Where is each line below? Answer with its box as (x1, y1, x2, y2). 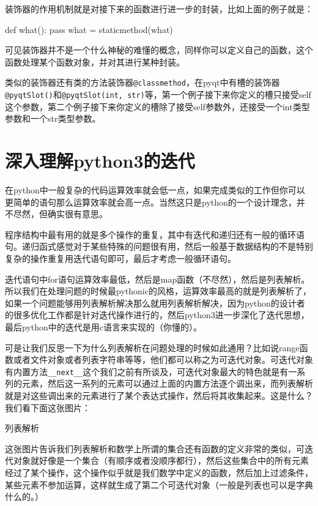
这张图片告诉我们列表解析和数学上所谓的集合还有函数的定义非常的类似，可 (5, 442, 305, 455)
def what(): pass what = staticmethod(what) (5, 23, 173, 35)
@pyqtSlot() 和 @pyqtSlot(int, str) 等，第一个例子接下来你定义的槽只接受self (5, 88, 311, 101)
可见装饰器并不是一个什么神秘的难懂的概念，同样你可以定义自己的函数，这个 (5, 43, 313, 56)
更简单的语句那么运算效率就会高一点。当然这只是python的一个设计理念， (5, 195, 297, 208)
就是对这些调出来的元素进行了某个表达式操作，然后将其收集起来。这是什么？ (5, 389, 313, 401)
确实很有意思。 (47, 207, 108, 220)
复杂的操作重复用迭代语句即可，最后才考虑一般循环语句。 (5, 251, 236, 264)
